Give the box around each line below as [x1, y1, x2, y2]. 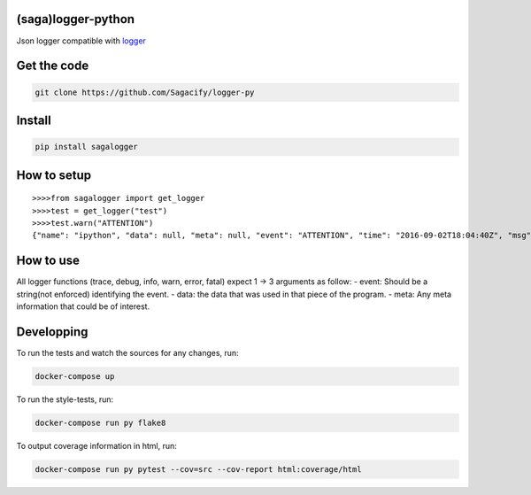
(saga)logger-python [16, 12, 135, 27]
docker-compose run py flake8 [35, 417, 166, 428]
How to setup [16, 167, 92, 182]
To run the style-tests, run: [16, 394, 114, 405]
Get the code [16, 58, 89, 73]
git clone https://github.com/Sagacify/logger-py [35, 87, 255, 97]
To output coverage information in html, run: [16, 440, 177, 451]
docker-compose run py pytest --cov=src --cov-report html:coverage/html [35, 464, 362, 474]
